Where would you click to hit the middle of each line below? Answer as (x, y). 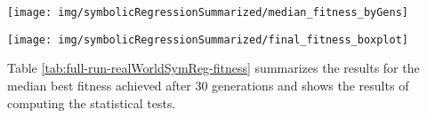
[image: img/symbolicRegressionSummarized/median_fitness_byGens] (208, 12)
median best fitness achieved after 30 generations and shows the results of (208, 85)
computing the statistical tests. (92, 102)
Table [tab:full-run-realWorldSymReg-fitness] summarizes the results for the (213, 68)
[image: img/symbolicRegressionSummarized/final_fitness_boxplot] (208, 39)
